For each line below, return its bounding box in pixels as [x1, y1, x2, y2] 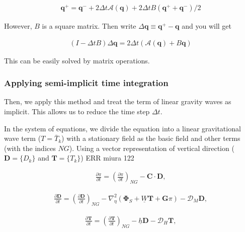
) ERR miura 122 [80, 152, 134, 163]
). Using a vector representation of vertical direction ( [69, 142, 234, 153]
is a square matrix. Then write [42, 21, 136, 31]
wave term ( [4, 133, 41, 143]
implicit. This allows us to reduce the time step [4, 106, 150, 117]
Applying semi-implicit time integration [4, 76, 169, 89]
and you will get [182, 21, 232, 31]
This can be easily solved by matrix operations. [4, 55, 150, 65]
